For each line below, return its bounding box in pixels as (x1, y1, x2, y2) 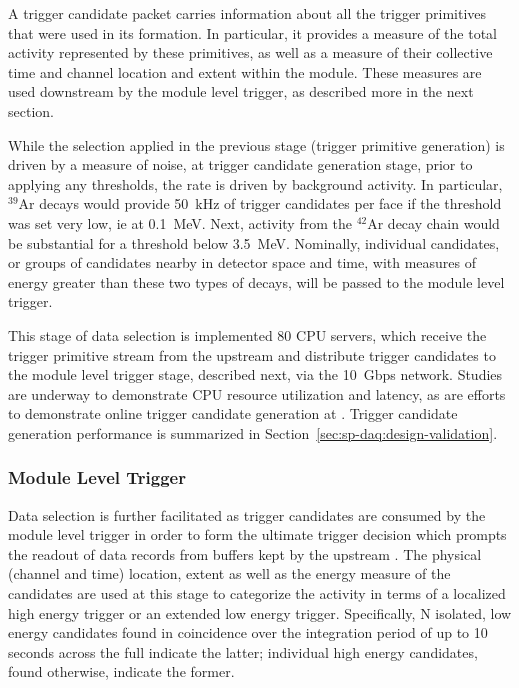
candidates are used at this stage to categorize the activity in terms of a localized (8, 583, 506, 604)
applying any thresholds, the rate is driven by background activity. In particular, (8, 173, 503, 194)
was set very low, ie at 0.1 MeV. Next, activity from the (8, 212, 352, 233)
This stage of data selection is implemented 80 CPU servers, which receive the (8, 324, 487, 345)
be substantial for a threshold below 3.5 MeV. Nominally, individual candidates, (8, 232, 500, 253)
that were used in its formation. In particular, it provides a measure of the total (8, 22, 497, 43)
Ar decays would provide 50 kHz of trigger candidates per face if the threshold (18, 193, 502, 214)
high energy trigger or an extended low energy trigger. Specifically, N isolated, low (8, 602, 512, 623)
